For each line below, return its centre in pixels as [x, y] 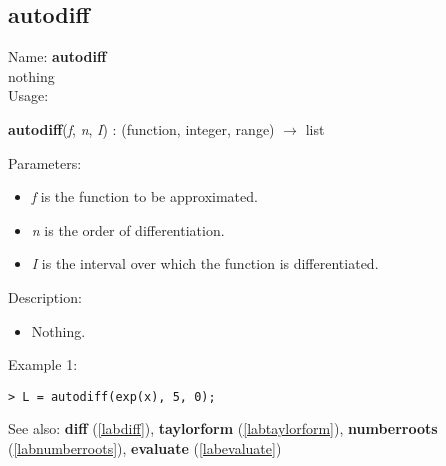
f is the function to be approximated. [144, 196]
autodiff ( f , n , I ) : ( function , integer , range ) [141, 128]
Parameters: [45, 162]
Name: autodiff [57, 56]
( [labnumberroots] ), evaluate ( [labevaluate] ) [145, 447]
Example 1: [43, 364]
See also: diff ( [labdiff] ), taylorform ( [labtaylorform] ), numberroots [223, 428]
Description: [45, 296]
